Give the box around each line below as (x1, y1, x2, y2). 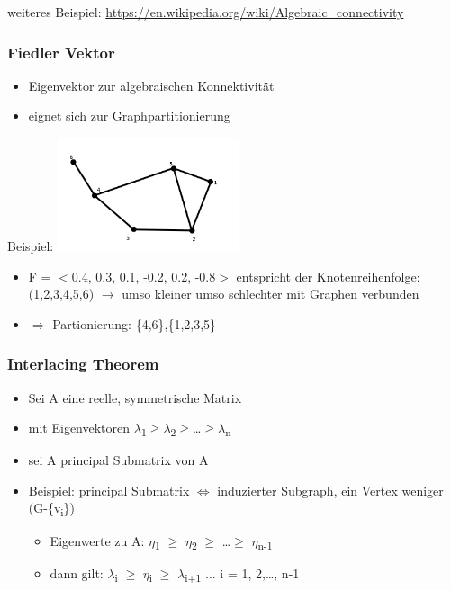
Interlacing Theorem (7, 353, 159, 375)
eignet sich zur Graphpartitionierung (28, 106, 230, 125)
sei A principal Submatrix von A (28, 451, 209, 469)
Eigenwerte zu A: (50, 531, 145, 550)
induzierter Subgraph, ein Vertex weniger (217, 480, 444, 499)
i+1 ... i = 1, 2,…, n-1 (185, 563, 300, 585)
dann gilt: (50, 563, 104, 582)
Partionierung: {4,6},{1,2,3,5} (52, 314, 217, 333)
